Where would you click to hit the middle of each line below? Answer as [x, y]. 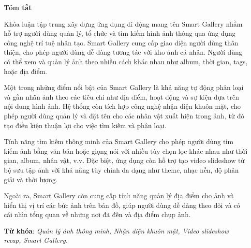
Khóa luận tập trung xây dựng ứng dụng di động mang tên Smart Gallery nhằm [123, 23]
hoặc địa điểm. [26, 71]
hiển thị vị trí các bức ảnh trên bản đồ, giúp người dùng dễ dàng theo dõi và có [122, 205]
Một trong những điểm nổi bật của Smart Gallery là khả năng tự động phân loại [124, 87]
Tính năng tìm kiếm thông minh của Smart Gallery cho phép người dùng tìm [119, 141]
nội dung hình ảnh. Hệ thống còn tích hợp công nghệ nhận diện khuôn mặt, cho [122, 106]
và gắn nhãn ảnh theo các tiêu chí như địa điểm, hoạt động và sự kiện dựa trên [122, 96]
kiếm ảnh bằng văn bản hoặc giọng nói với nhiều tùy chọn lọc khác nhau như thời [126, 151]
